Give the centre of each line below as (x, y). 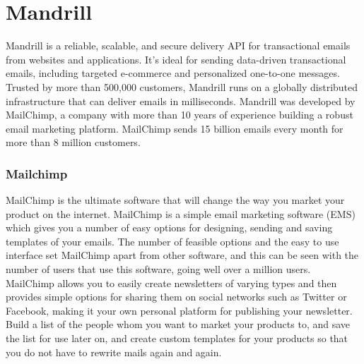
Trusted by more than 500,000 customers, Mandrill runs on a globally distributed (182, 86)
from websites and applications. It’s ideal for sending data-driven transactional (176, 59)
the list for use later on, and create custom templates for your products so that (177, 338)
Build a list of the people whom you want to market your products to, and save (178, 324)
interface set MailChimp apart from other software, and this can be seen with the (182, 255)
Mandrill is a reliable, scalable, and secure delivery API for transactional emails (178, 45)
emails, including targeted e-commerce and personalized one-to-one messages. (173, 73)
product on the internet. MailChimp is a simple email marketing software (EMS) (181, 213)
